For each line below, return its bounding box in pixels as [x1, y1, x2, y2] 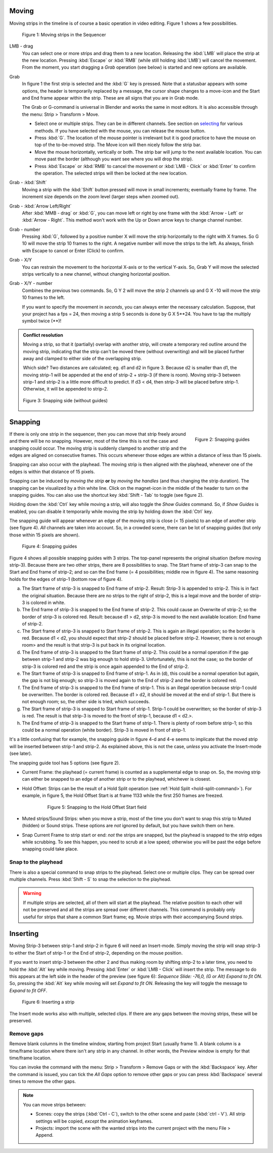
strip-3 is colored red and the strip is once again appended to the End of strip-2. [22, 663, 189, 669]
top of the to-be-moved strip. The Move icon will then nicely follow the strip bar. [34, 142, 202, 148]
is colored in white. [26, 600, 66, 606]
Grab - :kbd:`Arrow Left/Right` [9, 203, 72, 209]
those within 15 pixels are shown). [9, 532, 80, 538]
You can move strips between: [23, 1101, 86, 1107]
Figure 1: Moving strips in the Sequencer [22, 31, 106, 37]
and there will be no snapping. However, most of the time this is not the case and [9, 438, 178, 444]
